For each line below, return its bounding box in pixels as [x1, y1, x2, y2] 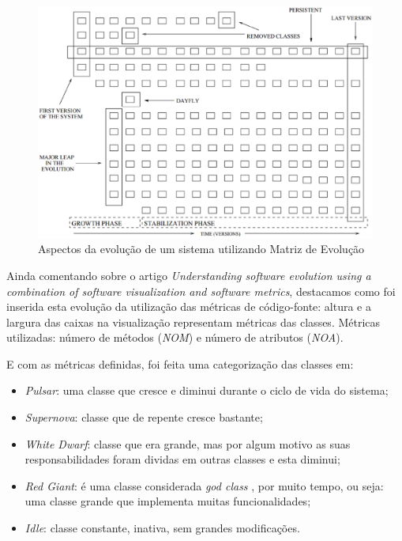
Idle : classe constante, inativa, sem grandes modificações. [24, 520, 300, 536]
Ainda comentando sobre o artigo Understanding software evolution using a [6, 267, 371, 283]
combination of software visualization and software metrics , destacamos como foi [6, 282, 396, 299]
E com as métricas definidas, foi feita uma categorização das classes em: [6, 355, 354, 372]
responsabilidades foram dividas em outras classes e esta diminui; [24, 451, 340, 467]
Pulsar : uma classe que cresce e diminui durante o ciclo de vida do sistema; [24, 382, 389, 399]
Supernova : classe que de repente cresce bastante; [24, 409, 263, 426]
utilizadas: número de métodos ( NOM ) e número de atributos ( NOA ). [6, 329, 344, 346]
